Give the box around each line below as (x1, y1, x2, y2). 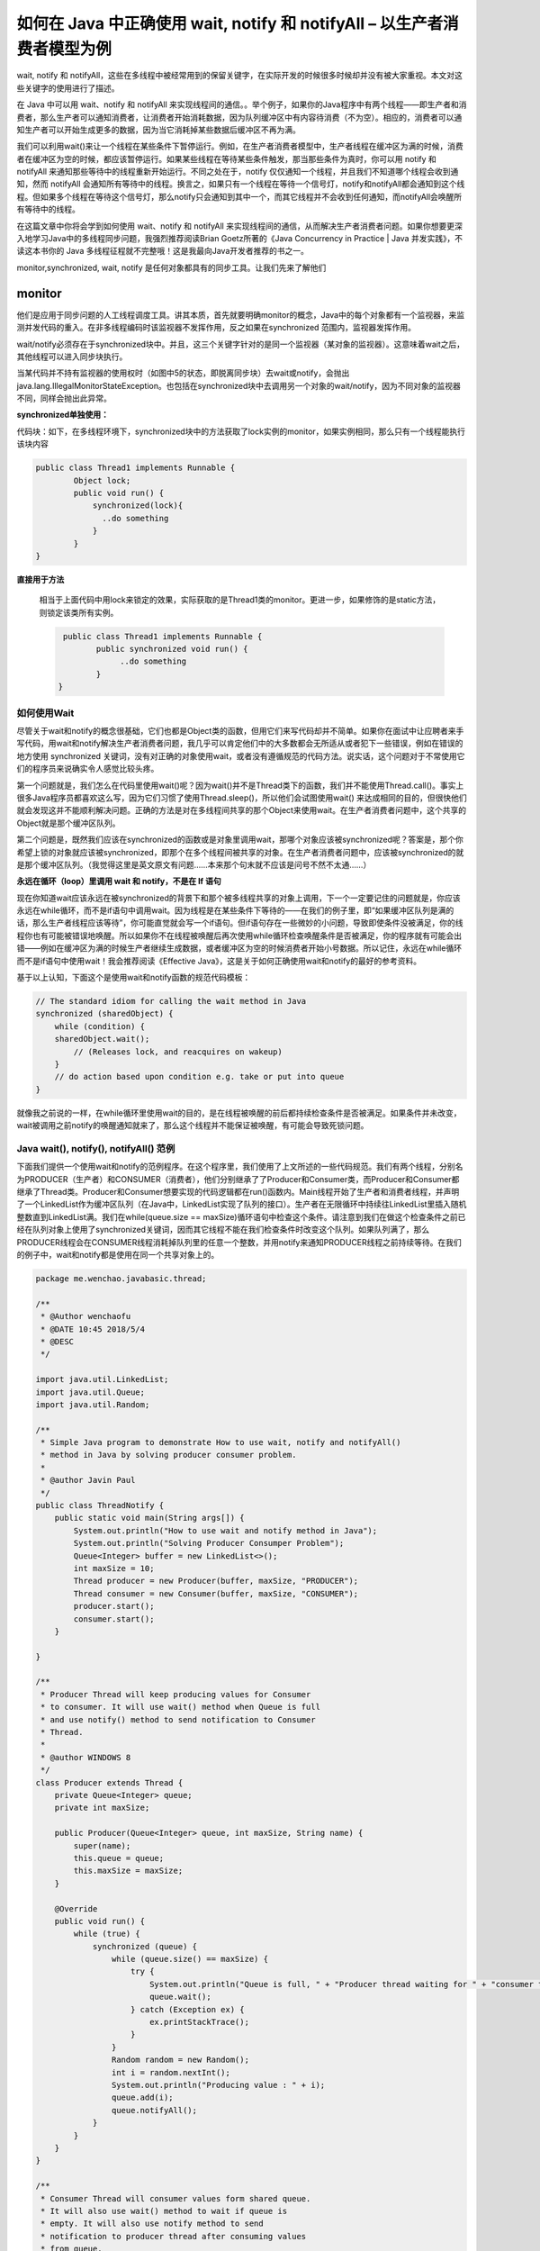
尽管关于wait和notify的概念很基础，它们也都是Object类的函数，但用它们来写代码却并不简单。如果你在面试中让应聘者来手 (16, 726, 464, 736)
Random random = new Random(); (111, 2055, 249, 2066)
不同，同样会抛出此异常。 (16, 393, 112, 404)
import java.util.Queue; (35, 1387, 146, 1397)
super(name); (73, 1840, 131, 1850)
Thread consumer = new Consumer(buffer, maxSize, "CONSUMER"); (73, 1588, 359, 1598)
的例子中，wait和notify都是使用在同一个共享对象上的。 (16, 1250, 220, 1260)
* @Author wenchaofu (40, 1311, 131, 1322)
